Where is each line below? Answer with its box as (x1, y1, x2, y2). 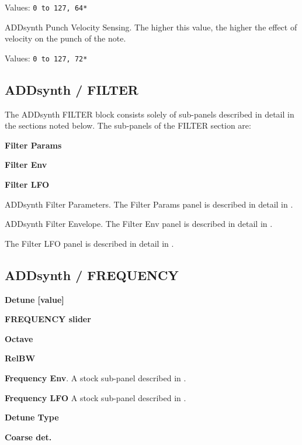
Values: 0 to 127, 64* (5, 1, 88, 13)
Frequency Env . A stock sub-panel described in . (5, 372, 186, 384)
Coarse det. (5, 430, 52, 443)
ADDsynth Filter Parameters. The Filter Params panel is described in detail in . (5, 198, 293, 210)
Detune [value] (5, 293, 64, 305)
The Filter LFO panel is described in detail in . (5, 237, 174, 249)
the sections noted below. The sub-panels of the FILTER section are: (5, 119, 251, 132)
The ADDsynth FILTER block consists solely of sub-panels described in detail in (5, 108, 294, 120)
